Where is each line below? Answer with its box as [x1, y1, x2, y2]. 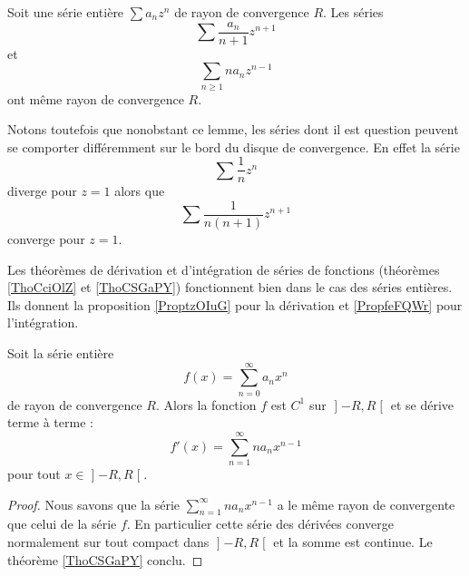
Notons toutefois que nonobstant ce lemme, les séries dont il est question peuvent [7, 120, 459, 139]
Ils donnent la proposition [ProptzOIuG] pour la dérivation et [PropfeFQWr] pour [7, 295, 463, 314]
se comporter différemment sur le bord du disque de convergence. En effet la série [7, 137, 460, 156]
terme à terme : [7, 413, 93, 432]
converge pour [7, 229, 85, 249]
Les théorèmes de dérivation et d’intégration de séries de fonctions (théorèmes [7, 259, 440, 278]
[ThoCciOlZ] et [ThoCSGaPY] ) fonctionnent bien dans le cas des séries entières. [7, 278, 453, 297]
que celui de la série [7, 514, 117, 533]
